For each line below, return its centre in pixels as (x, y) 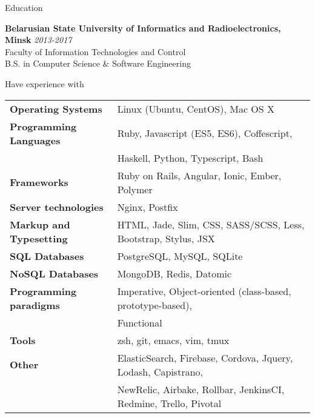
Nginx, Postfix (148, 207)
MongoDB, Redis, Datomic (174, 273)
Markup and (40, 224)
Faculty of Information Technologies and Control (95, 51)
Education (24, 7)
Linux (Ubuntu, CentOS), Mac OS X (196, 108)
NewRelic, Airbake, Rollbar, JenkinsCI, (201, 389)
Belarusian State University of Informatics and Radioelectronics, (143, 28)
